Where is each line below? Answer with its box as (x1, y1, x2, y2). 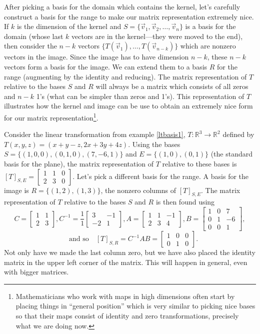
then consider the (4, 40, 57, 51)
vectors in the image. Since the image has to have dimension (4, 51, 189, 62)
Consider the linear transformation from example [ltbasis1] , (4, 129, 185, 139)
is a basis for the (185, 21, 236, 31)
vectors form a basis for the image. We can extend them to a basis (4, 61, 207, 71)
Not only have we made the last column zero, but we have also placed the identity (4, 247, 255, 257)
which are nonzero (180, 40, 236, 51)
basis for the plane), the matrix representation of (4, 158, 154, 168)
